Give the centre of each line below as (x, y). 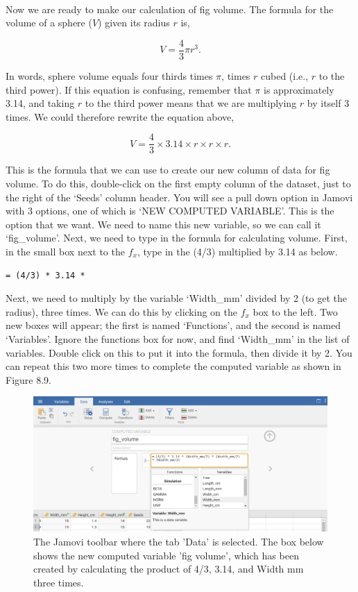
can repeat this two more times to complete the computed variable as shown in (173, 366)
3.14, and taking (40, 103)
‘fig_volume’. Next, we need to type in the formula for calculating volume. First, (177, 238)
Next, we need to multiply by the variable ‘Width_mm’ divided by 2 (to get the (176, 298)
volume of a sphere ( (49, 23)
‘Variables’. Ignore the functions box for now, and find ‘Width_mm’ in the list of (178, 339)
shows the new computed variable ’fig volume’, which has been (166, 555)
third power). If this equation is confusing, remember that (129, 89)
